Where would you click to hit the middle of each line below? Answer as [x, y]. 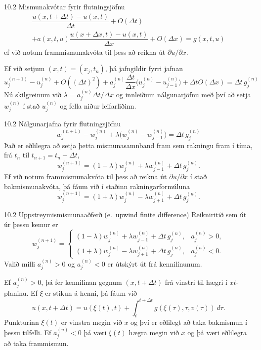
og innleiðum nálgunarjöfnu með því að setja [183, 94]
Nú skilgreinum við [33, 94]
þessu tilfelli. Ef [28, 332]
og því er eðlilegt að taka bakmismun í [189, 322]
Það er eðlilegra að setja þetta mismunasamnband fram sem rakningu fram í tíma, [128, 145]
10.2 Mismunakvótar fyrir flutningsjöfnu [65, 6]
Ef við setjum [24, 68]
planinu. [16, 293]
